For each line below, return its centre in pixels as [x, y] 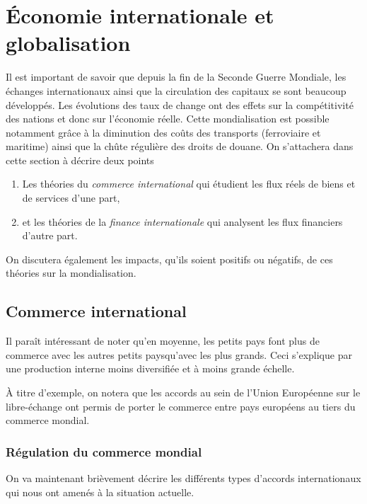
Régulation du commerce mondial [104, 451]
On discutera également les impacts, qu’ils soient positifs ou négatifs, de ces [169, 259]
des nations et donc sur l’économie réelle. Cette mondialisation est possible [168, 119]
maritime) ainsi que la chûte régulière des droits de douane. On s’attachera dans [180, 146]
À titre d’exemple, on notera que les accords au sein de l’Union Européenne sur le [183, 393]
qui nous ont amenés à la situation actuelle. [100, 492]
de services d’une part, [71, 198]
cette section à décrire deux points [80, 160]
